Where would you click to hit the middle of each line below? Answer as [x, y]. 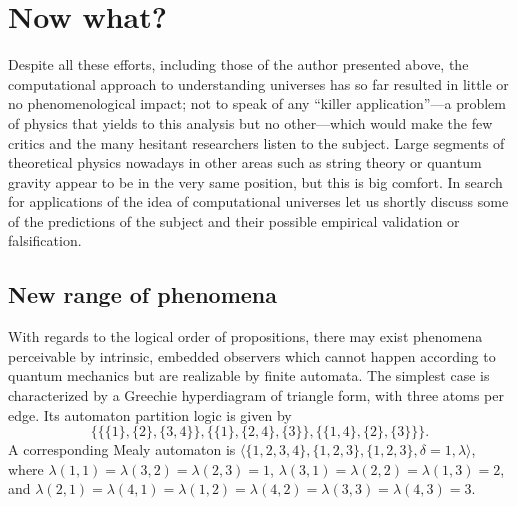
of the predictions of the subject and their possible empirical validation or [234, 220]
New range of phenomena [142, 294]
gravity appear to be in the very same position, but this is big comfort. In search [255, 181]
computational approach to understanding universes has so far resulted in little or [258, 83]
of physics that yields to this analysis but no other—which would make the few [250, 122]
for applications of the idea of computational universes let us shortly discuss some [258, 201]
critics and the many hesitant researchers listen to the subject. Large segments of [256, 142]
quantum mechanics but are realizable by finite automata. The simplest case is [249, 375]
